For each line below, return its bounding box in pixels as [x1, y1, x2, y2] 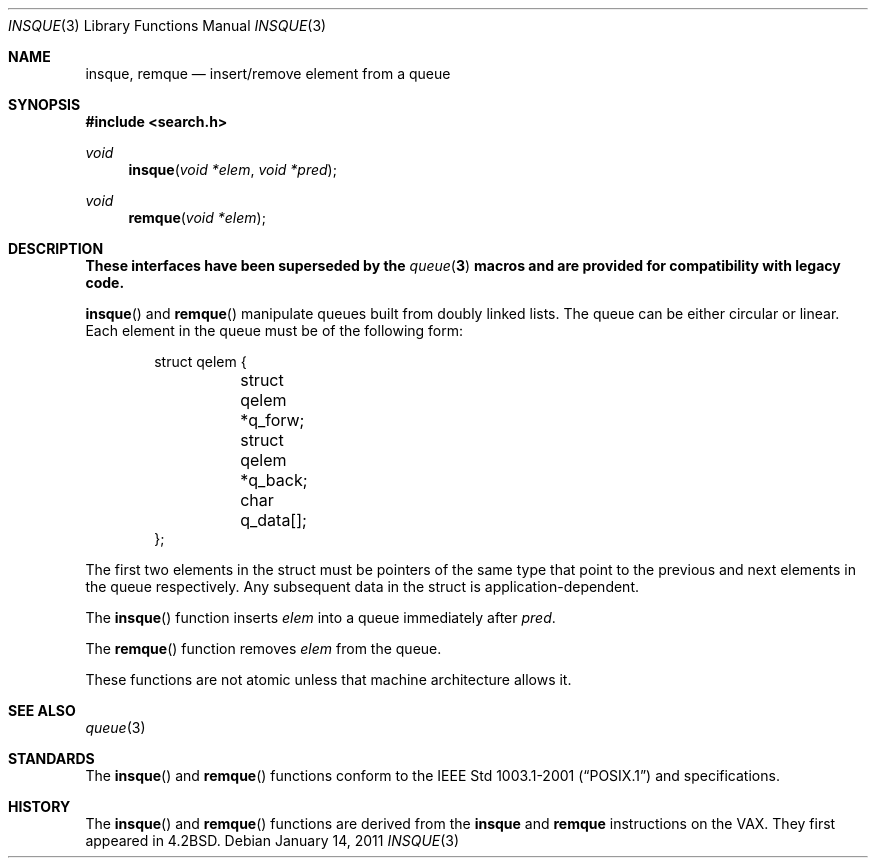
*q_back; [240, 470, 308, 490]
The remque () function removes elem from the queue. [85, 640, 442, 657]
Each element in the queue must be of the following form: [85, 322, 464, 339]
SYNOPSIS [8, 96, 81, 113]
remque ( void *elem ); [128, 209, 266, 226]
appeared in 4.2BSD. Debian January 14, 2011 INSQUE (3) [85, 832, 460, 849]
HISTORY [8, 798, 71, 815]
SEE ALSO [8, 702, 76, 719]
